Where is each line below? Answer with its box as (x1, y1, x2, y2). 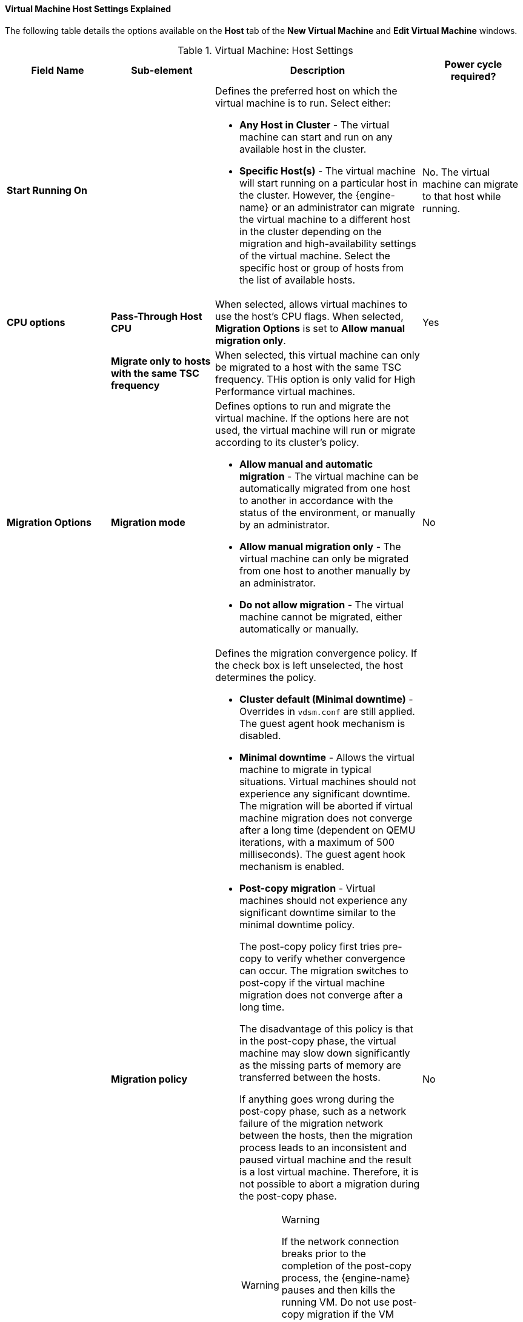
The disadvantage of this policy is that (239, 1022, 413, 1035)
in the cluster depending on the (239, 225, 382, 237)
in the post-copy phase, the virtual (239, 1034, 396, 1047)
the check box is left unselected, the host (215, 659, 403, 671)
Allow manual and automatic (239, 457, 373, 470)
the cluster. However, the (239, 188, 353, 201)
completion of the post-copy (281, 1259, 412, 1272)
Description (290, 64, 345, 76)
